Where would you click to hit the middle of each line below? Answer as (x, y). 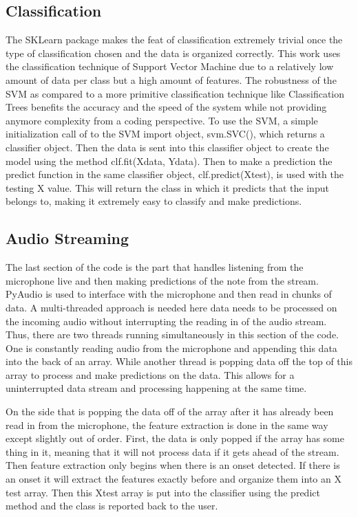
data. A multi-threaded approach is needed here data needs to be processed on (171, 307)
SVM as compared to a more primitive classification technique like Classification (175, 93)
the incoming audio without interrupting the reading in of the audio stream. (166, 321)
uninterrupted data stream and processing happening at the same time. (156, 388)
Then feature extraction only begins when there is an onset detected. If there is (173, 465)
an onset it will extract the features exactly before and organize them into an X (173, 479)
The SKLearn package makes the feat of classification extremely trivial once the (174, 40)
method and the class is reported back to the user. (112, 506)
